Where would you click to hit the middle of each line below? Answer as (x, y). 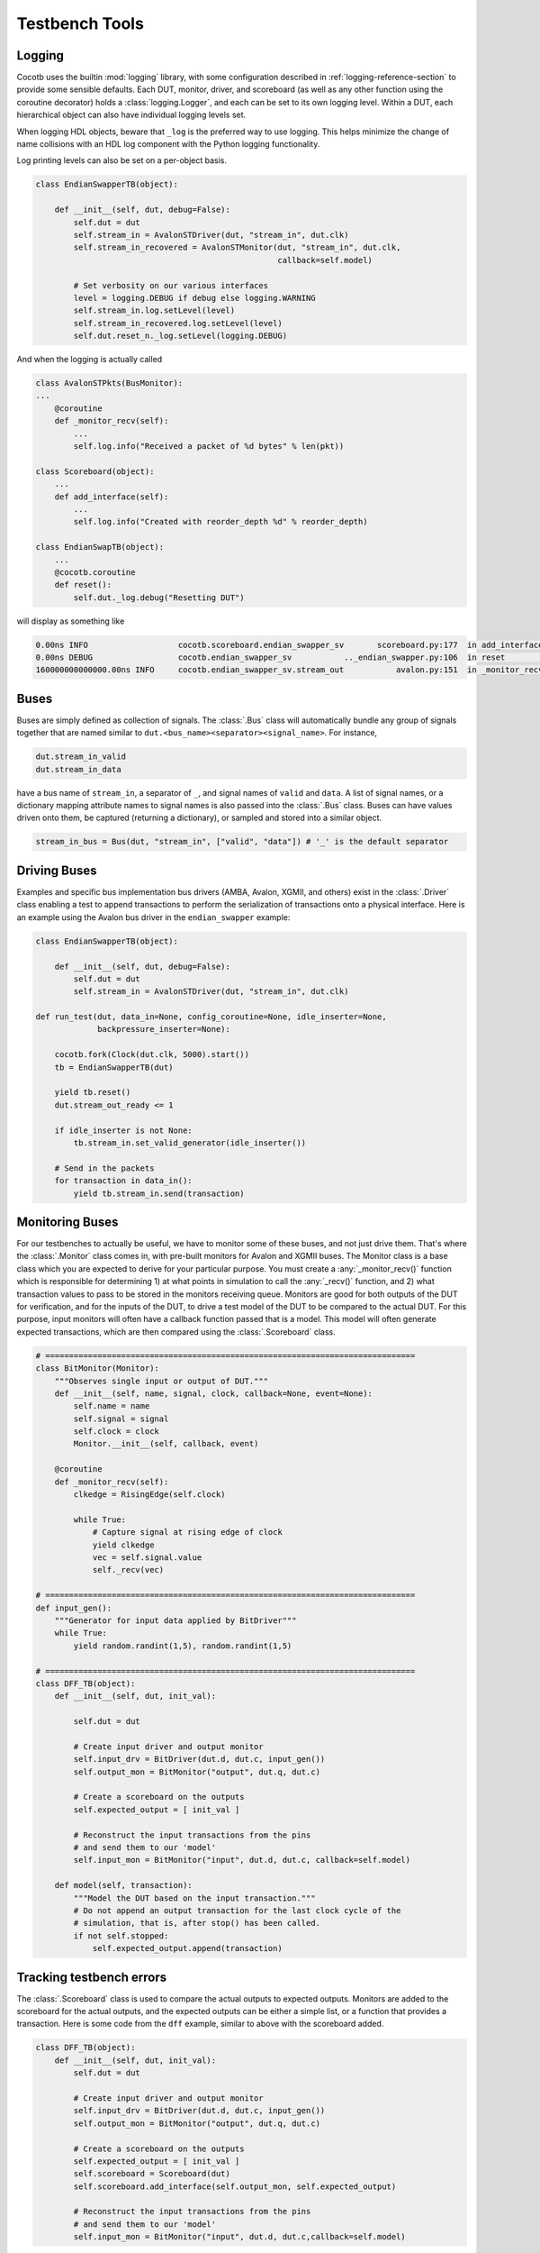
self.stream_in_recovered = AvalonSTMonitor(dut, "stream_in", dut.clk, (237, 247)
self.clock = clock (116, 1432)
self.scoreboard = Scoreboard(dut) (152, 2174)
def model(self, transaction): (123, 1885)
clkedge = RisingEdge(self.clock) (149, 1495)
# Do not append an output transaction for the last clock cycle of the (237, 1910)
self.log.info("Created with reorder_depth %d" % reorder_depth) (220, 522)
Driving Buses (57, 870)
